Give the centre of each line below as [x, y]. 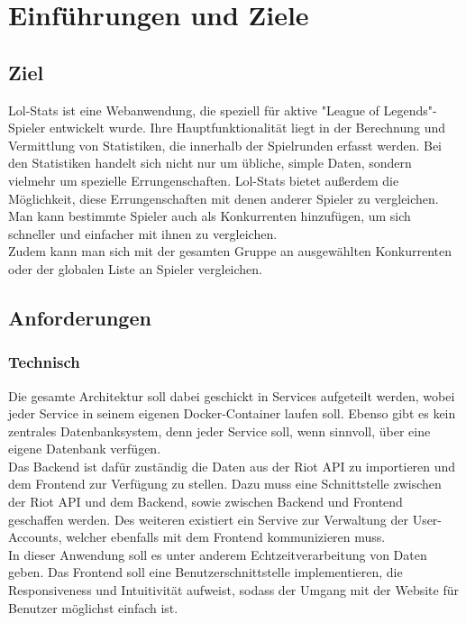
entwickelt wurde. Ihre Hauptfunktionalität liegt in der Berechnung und [247, 128]
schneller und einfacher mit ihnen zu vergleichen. [143, 233]
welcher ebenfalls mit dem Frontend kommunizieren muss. [226, 537]
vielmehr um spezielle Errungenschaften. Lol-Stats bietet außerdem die [204, 180]
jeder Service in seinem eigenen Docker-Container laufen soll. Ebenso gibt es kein [232, 413]
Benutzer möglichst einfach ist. [93, 607]
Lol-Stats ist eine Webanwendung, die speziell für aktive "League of [194, 110]
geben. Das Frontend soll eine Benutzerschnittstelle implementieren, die [206, 572]
